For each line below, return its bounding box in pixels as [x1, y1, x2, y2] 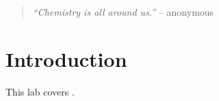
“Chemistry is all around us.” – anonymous [32, 5, 214, 18]
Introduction [5, 44, 127, 72]
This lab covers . [5, 84, 75, 98]
